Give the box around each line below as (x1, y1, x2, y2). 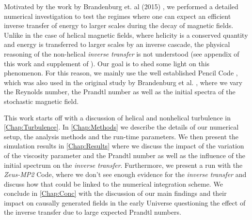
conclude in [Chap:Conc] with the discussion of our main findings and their (4, 188, 227, 198)
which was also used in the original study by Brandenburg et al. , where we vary (4, 77, 243, 87)
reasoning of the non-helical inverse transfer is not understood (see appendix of (4, 48, 239, 59)
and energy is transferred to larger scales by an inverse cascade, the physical (4, 39, 230, 49)
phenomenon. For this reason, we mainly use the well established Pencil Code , (4, 68, 238, 78)
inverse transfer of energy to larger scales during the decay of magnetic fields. (4, 20, 234, 30)
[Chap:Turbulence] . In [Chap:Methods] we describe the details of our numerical (4, 122, 239, 132)
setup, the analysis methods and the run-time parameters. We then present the (4, 131, 238, 141)
